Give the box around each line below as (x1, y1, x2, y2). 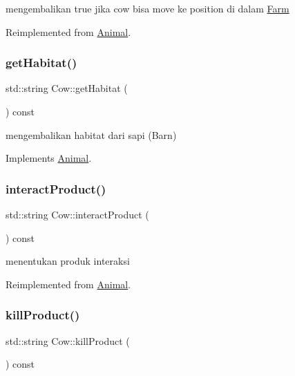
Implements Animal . (6, 151, 92, 165)
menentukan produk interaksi (6, 254, 130, 268)
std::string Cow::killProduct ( (6, 333, 130, 348)
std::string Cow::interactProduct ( (6, 207, 149, 221)
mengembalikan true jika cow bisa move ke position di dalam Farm (6, 1, 289, 15)
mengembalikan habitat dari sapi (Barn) (6, 127, 177, 142)
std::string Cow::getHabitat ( (6, 81, 128, 95)
